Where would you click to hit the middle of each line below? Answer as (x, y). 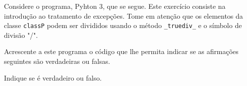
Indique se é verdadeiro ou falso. (53, 77)
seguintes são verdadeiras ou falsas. (57, 61)
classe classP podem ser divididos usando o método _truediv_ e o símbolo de (123, 25)
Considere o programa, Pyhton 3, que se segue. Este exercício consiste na (115, 6)
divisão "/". (21, 35)
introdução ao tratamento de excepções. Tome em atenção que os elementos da (123, 15)
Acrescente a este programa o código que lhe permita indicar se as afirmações (121, 51)
